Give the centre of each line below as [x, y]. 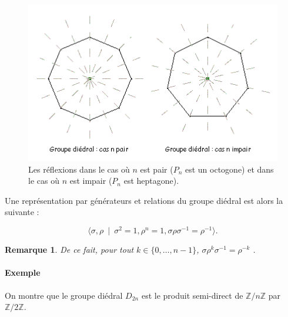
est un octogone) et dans [229, 169]
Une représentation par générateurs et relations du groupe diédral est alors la [144, 200]
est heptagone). [151, 181]
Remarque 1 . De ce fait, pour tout [69, 250]
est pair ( [157, 169]
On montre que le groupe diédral [64, 295]
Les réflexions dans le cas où [79, 169]
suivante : [22, 212]
